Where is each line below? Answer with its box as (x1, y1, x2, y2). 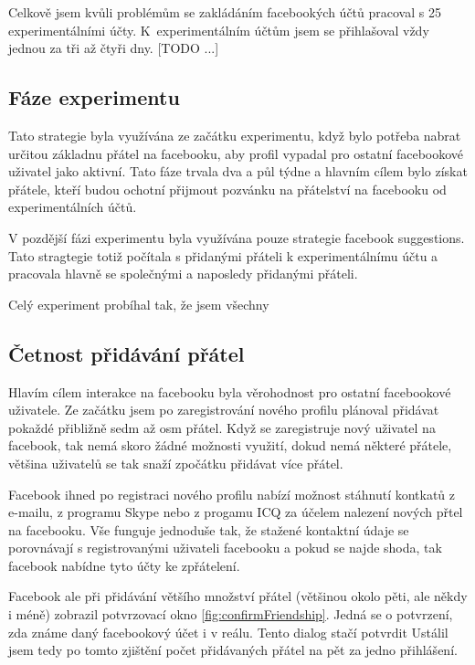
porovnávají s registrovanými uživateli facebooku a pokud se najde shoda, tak (8, 538, 442, 557)
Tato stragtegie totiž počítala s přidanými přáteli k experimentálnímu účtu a (8, 246, 438, 265)
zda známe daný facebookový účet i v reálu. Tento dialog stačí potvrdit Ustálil (8, 622, 449, 641)
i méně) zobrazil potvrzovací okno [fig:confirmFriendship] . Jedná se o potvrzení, (8, 605, 453, 624)
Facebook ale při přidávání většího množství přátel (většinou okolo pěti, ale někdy (8, 586, 468, 606)
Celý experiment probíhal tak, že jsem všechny (8, 294, 269, 313)
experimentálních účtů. (8, 197, 137, 216)
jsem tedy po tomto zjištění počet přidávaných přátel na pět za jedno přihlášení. (8, 640, 458, 660)
